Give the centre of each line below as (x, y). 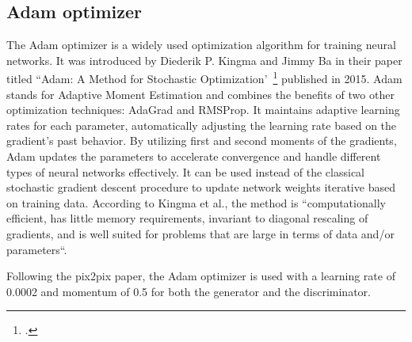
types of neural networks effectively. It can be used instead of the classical (185, 171)
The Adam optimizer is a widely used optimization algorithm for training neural (201, 45)
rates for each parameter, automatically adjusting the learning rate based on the (202, 125)
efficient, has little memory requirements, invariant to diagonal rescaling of (187, 218)
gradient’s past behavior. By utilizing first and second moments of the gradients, (202, 141)
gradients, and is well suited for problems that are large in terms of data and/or (200, 233)
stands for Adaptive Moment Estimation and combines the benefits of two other (200, 94)
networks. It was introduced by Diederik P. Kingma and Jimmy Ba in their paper (204, 60)
